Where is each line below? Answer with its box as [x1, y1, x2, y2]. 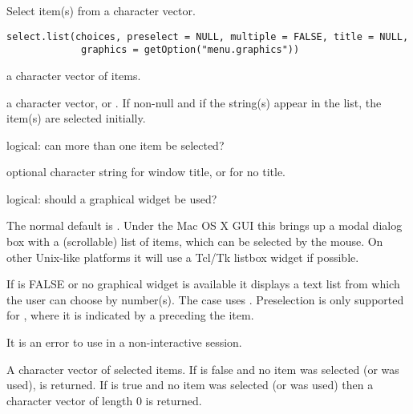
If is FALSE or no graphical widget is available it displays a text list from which [6, 275, 400, 292]
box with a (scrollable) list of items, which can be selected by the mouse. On [6, 233, 383, 250]
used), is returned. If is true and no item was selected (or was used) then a [6, 376, 374, 393]
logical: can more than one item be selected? [6, 136, 225, 153]
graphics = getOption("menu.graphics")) [81, 44, 300, 56]
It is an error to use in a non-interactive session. [6, 334, 242, 351]
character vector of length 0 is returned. [6, 392, 202, 408]
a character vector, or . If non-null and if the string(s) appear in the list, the [6, 94, 382, 111]
